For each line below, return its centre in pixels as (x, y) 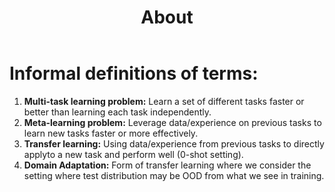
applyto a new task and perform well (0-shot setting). (133, 154)
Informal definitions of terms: (134, 73)
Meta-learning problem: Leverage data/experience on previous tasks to (172, 122)
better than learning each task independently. (117, 112)
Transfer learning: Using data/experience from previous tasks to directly (174, 143)
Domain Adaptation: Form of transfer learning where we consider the (167, 165)
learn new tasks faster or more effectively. (111, 133)
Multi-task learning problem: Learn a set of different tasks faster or (164, 101)
